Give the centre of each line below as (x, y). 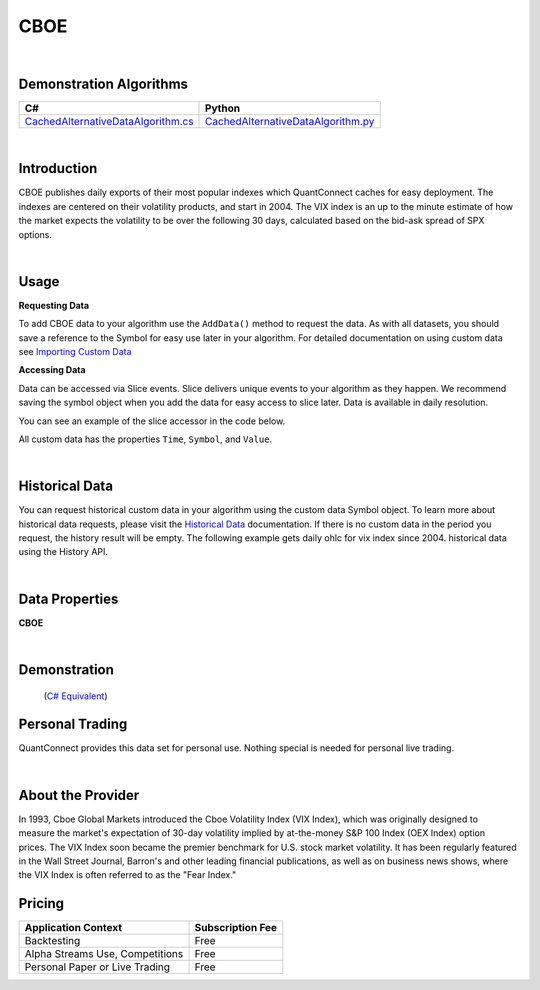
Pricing (41, 903)
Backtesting (52, 941)
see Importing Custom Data (75, 351)
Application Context (73, 928)
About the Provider (79, 795)
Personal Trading (73, 724)
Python (222, 108)
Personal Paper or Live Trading (97, 967)
